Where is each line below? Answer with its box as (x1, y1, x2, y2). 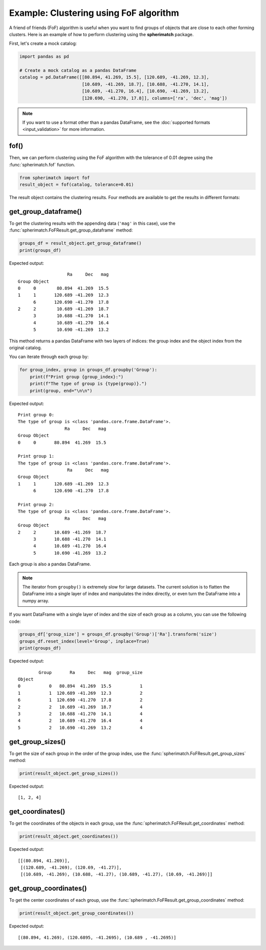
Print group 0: (18, 412, 55, 417)
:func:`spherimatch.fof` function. (9, 161, 75, 167)
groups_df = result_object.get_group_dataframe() (19, 240, 142, 246)
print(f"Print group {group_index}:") (30, 374, 124, 380)
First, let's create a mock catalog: (9, 40, 77, 46)
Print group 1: (18, 453, 55, 459)
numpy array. (22, 597, 49, 603)
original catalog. (9, 345, 42, 351)
